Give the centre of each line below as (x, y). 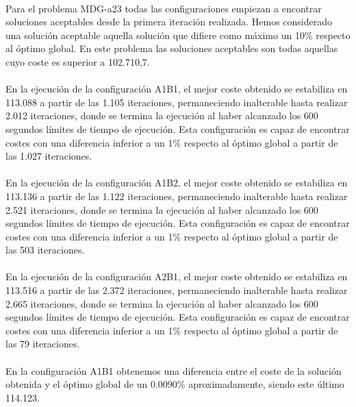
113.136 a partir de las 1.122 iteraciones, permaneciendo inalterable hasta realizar (177, 196)
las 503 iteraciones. (45, 250)
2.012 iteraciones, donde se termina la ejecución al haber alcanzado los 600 (162, 115)
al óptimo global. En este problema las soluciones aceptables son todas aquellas (172, 48)
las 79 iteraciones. (43, 344)
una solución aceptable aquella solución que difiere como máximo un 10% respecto (178, 35)
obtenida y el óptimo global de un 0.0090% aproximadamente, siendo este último (175, 384)
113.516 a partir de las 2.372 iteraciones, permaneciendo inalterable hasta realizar (177, 290)
